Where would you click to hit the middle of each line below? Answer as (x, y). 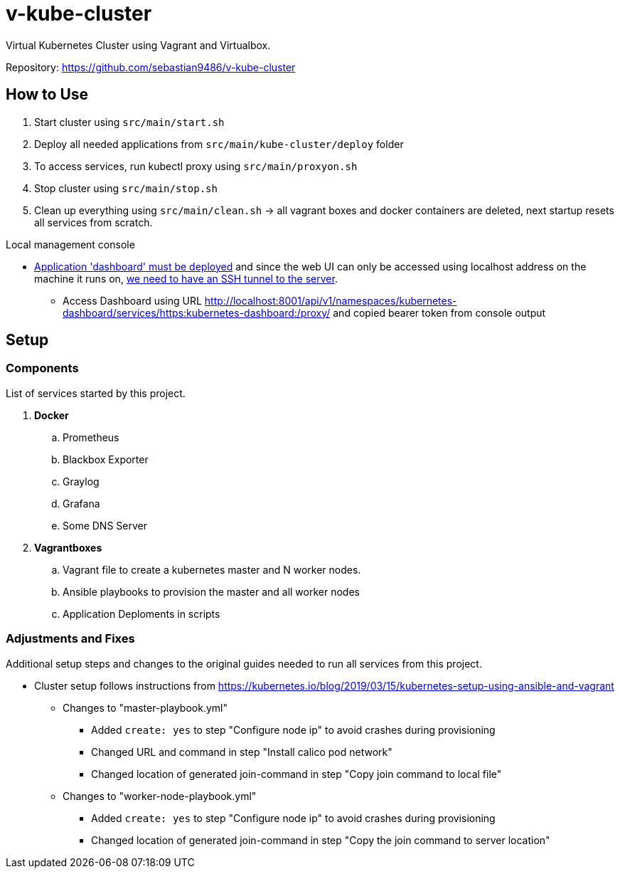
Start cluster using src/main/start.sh (129, 122)
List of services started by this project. (96, 393)
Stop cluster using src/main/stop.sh (126, 188)
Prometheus (91, 437)
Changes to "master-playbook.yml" (145, 707)
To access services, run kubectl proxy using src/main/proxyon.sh (196, 166)
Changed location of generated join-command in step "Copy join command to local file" (296, 774)
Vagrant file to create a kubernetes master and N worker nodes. (212, 569)
